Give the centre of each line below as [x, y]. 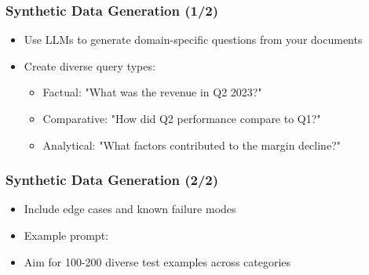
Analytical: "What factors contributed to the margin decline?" [192, 145]
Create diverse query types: [90, 65]
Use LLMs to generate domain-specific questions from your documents [193, 40]
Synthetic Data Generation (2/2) [112, 180]
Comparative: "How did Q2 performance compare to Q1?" [182, 118]
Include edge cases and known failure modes [130, 209]
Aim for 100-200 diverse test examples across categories [157, 261]
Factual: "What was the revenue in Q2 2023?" [152, 92]
